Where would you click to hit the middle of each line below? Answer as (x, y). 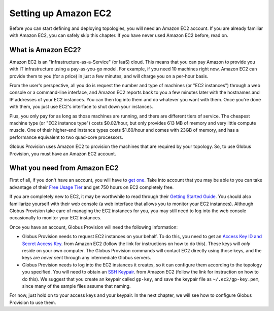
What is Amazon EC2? (45, 50)
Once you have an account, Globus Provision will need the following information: (93, 227)
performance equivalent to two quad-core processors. (66, 137)
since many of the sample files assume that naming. (76, 286)
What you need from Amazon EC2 (64, 168)
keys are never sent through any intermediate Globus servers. (87, 258)
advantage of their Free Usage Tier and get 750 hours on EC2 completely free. (92, 187)
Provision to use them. (33, 302)
